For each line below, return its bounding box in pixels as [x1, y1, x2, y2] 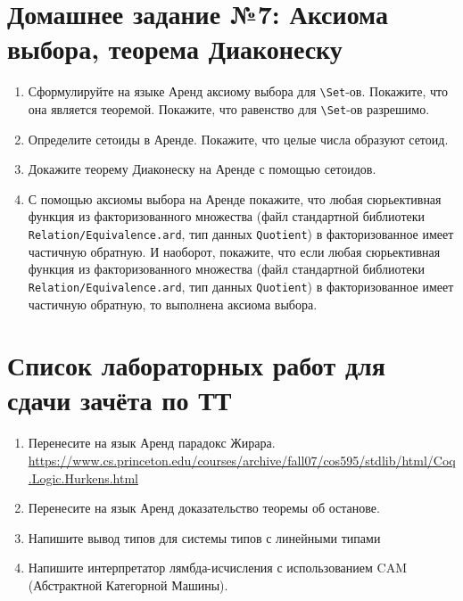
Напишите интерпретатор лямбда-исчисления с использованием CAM [28, 558, 407, 577]
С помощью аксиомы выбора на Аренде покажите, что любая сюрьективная [28, 189, 442, 208]
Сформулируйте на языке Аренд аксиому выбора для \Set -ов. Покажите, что [28, 82, 448, 101]
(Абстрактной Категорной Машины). [28, 575, 228, 594]
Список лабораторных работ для [7, 347, 385, 383]
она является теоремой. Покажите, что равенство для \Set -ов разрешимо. [28, 99, 430, 118]
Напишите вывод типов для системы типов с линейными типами [28, 528, 381, 547]
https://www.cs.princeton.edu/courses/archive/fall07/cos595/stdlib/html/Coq [28, 451, 456, 469]
